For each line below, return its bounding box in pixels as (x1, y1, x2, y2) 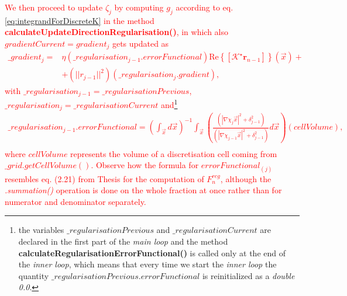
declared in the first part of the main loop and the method (18, 235, 228, 247)
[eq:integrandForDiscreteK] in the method (5, 14, 154, 26)
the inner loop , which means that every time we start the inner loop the (18, 258, 277, 270)
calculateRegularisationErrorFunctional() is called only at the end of (18, 246, 286, 259)
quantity (18, 269, 49, 281)
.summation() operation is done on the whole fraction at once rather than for (5, 184, 282, 196)
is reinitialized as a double (202, 269, 295, 281)
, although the (220, 172, 272, 184)
